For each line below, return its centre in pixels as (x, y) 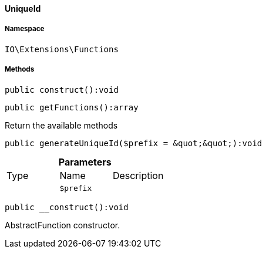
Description (138, 175)
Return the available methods (61, 125)
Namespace (25, 29)
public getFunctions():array (72, 107)
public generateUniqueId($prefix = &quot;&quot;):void (134, 143)
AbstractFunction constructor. (63, 225)
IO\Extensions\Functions (62, 49)
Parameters (85, 162)
